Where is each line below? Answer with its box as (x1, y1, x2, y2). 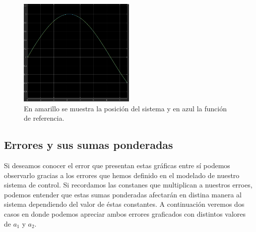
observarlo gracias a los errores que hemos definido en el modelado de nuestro (4, 170, 240, 180)
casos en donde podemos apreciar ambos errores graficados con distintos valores (4, 209, 246, 219)
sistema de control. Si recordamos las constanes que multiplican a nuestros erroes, (4, 180, 253, 190)
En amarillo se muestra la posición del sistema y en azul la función (24, 103, 227, 113)
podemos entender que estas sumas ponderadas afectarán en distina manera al (4, 189, 242, 199)
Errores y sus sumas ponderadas (4, 137, 173, 152)
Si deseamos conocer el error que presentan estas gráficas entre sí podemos (4, 160, 230, 171)
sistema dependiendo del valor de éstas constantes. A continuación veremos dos (4, 199, 245, 209)
